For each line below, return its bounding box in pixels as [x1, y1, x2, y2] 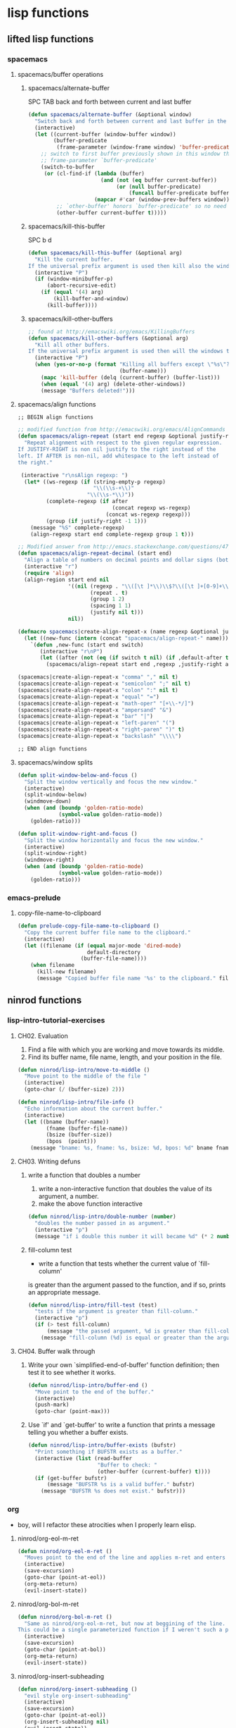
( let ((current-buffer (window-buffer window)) [34, 130, 177, 138]
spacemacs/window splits [17, 758, 93, 766]
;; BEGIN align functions [17, 414, 93, 421]
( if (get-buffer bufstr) [34, 1474, 107, 1481]
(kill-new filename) [36, 968, 97, 975]
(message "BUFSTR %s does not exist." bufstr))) [41, 1488, 186, 1495]
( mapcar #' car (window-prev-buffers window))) [93, 196, 233, 204]
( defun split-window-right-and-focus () [17, 830, 138, 837]
